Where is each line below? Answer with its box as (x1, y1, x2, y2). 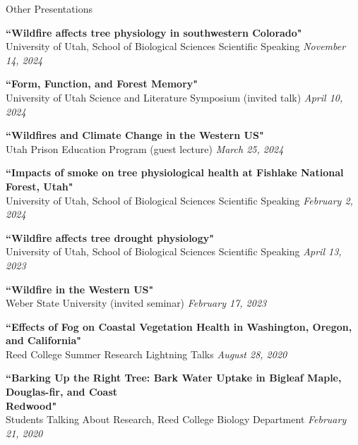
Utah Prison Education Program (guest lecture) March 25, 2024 (6, 141, 284, 156)
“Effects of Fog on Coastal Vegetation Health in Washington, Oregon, (6, 319, 352, 334)
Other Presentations (6, 1, 93, 16)
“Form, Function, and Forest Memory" (6, 76, 198, 91)
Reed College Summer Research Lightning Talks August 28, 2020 (6, 346, 287, 361)
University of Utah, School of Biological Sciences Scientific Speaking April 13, (6, 244, 342, 259)
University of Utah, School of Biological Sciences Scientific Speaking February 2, (6, 193, 353, 207)
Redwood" (6, 398, 57, 413)
